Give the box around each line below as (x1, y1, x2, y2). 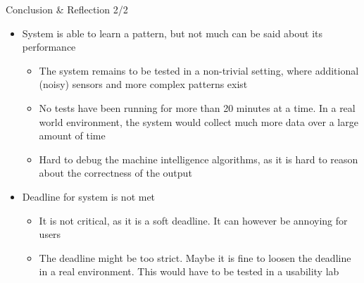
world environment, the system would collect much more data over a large (39, 114, 358, 129)
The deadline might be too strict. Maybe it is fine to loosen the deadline (39, 250, 351, 265)
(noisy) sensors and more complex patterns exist (39, 77, 248, 92)
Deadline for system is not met (22, 189, 156, 203)
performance (22, 39, 76, 54)
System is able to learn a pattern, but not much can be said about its (22, 25, 323, 40)
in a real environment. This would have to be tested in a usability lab (39, 264, 339, 279)
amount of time (39, 128, 106, 143)
